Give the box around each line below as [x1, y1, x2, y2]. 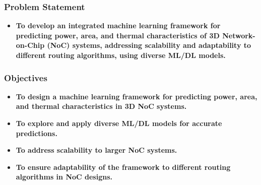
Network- [222, 30, 255, 40]
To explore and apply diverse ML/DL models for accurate [16, 118, 222, 128]
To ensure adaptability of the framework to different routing [16, 161, 231, 172]
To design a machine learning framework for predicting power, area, [16, 91, 257, 101]
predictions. [16, 128, 57, 138]
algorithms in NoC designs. [16, 171, 113, 182]
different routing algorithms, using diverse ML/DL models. [16, 50, 226, 60]
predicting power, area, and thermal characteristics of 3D [16, 30, 220, 40]
